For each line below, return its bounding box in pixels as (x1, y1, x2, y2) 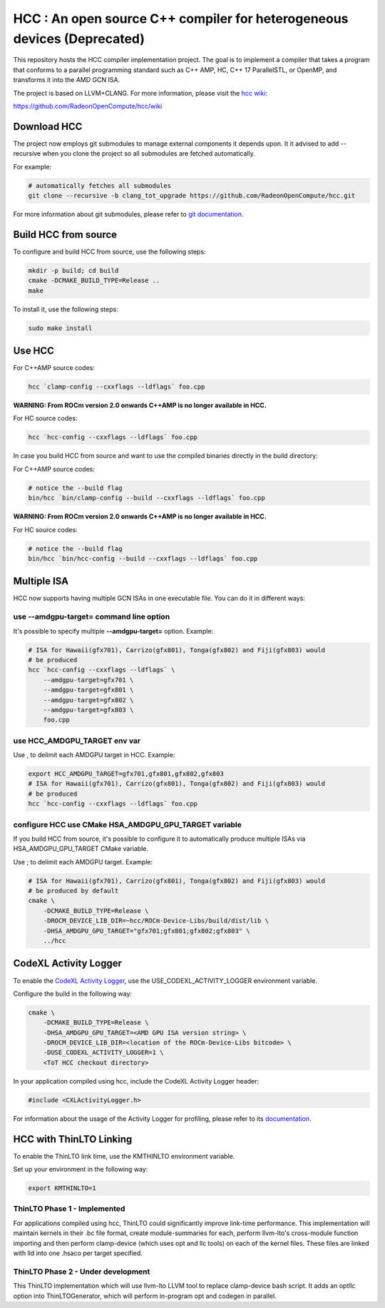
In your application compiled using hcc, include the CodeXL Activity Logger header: (13, 1077, 260, 1085)
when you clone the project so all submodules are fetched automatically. (42, 149, 256, 158)
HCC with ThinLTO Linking (13, 1133, 133, 1145)
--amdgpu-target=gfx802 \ (43, 696, 134, 704)
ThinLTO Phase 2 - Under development (13, 1267, 150, 1277)
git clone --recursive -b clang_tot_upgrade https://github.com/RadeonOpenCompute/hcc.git (28, 191, 356, 199)
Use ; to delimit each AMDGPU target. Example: (13, 857, 153, 866)
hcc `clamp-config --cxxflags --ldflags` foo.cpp (28, 383, 205, 391)
